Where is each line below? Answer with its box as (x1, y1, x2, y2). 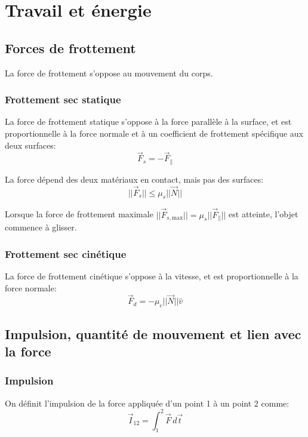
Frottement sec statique (5, 92, 121, 107)
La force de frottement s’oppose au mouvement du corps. (5, 66, 213, 79)
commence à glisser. (5, 221, 77, 233)
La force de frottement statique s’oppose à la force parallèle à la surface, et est (5, 115, 292, 128)
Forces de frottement (5, 38, 136, 57)
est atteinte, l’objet (229, 208, 298, 220)
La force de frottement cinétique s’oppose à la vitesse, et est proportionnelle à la (5, 269, 298, 282)
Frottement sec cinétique (5, 246, 127, 261)
